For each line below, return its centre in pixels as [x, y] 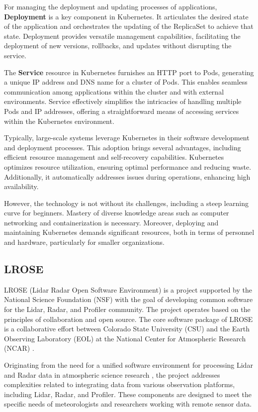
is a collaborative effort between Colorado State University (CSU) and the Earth [127, 329]
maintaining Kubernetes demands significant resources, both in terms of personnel [129, 232]
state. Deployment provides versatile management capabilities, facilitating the [122, 36]
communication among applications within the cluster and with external [114, 91]
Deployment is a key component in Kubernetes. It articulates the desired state [126, 16]
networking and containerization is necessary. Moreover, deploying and [111, 222]
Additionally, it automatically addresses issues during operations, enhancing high [127, 176]
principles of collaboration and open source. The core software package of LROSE [129, 319]
